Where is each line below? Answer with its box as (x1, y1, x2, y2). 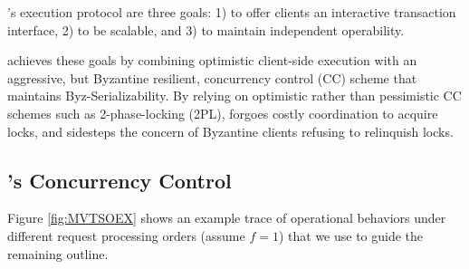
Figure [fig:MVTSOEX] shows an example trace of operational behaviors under (7, 208, 446, 227)
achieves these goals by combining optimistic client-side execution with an (7, 51, 417, 70)
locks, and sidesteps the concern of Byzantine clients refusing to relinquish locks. (7, 121, 454, 140)
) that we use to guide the (278, 226, 424, 245)
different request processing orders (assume (7, 226, 245, 245)
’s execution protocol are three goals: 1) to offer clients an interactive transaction (7, 3, 456, 21)
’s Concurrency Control (7, 166, 232, 194)
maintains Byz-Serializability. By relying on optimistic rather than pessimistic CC (7, 86, 462, 105)
